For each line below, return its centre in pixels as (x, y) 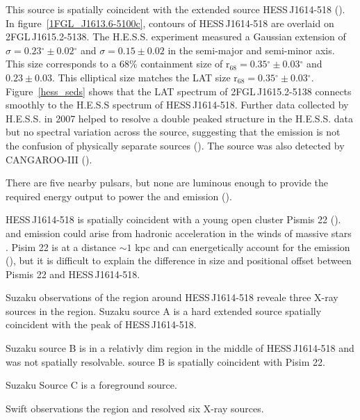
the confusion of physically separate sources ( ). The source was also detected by (175, 145)
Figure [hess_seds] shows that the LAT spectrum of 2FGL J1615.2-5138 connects (179, 91)
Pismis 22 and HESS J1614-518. (73, 274)
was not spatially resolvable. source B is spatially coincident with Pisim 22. (165, 361)
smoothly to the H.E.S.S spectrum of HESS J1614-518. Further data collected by (177, 105)
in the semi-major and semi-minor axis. (251, 50)
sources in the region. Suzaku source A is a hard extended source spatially (164, 310)
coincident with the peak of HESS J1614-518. (101, 324)
